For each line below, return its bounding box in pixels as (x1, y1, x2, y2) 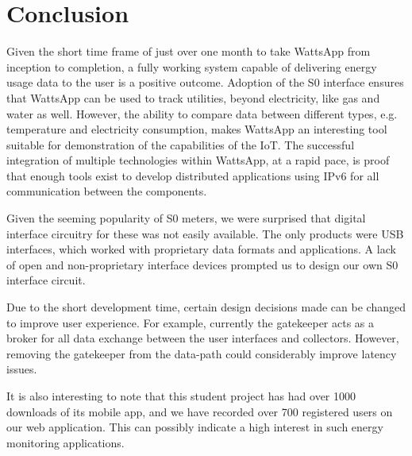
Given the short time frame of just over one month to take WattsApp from (6, 43, 371, 60)
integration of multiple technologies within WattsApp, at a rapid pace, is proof (6, 152, 390, 168)
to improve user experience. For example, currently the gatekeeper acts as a (6, 314, 375, 330)
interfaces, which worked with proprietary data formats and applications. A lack (6, 241, 396, 257)
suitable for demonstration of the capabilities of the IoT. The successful (6, 136, 355, 153)
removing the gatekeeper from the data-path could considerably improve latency (6, 345, 397, 361)
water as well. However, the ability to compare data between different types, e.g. (6, 105, 398, 122)
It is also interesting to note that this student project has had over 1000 (6, 388, 356, 404)
